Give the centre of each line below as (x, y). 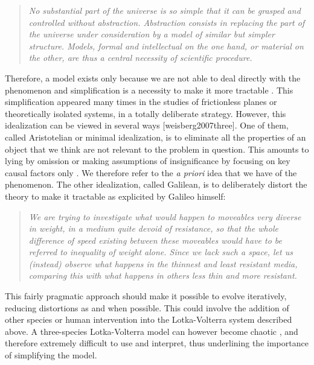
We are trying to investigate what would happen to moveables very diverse (165, 216)
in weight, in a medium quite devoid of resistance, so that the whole (153, 228)
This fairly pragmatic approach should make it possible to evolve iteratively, (146, 296)
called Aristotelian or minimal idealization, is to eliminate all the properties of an (155, 137)
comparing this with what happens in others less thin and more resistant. (163, 275)
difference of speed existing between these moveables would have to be (155, 240)
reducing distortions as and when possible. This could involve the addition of (147, 307)
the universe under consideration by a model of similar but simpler (152, 34)
